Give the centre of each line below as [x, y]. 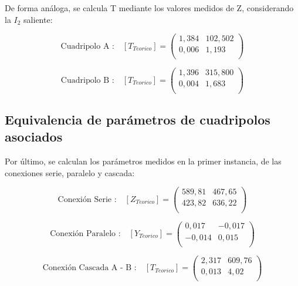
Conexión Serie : [87, 199]
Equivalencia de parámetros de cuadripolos [138, 119]
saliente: [38, 19]
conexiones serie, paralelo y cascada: [70, 172]
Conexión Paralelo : [85, 234]
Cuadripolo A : [87, 46]
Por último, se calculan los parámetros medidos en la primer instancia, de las [143, 161]
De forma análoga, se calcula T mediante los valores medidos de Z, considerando [149, 8]
